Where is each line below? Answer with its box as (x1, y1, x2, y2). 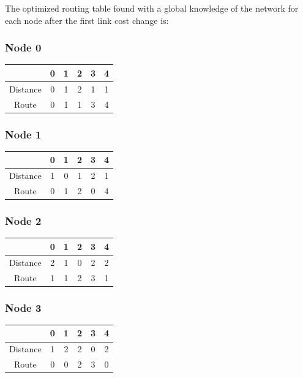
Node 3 (5, 300, 42, 315)
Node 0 (5, 40, 42, 55)
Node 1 (5, 126, 42, 142)
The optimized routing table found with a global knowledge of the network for (5, 2, 299, 14)
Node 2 (5, 213, 42, 229)
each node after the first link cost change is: (5, 13, 169, 26)
